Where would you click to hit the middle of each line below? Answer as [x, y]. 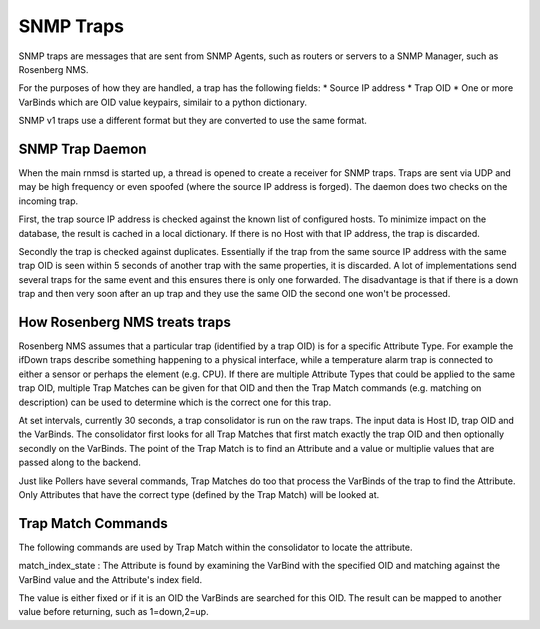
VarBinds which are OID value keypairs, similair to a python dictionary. [162, 102]
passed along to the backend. [80, 462]
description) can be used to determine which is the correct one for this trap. [175, 402]
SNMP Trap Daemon [82, 148]
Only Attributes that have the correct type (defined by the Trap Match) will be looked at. [199, 494]
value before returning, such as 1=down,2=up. [113, 612]
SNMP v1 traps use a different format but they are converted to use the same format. [192, 121]
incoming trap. [48, 201]
